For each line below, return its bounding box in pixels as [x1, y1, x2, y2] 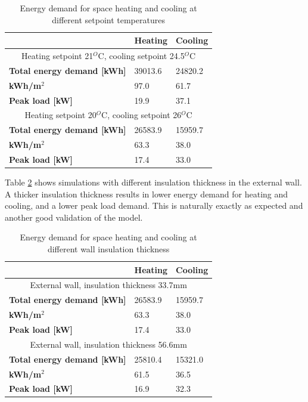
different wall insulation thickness [47, 243, 170, 255]
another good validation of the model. [5, 211, 143, 223]
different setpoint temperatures [52, 13, 165, 26]
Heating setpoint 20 [24, 109, 97, 121]
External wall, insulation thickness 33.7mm [30, 279, 187, 291]
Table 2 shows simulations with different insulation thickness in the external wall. [5, 176, 302, 188]
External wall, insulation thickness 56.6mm [30, 338, 187, 350]
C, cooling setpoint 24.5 [98, 50, 185, 62]
